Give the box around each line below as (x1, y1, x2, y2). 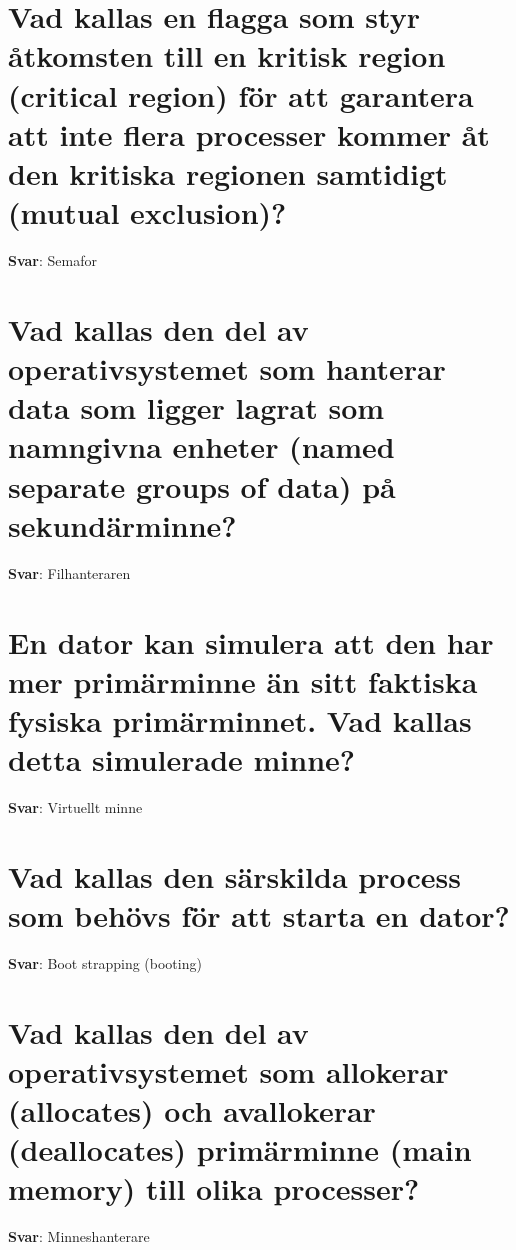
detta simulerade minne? (8, 739, 356, 780)
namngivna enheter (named (8, 426, 395, 467)
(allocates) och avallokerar (8, 1090, 376, 1131)
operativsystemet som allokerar (8, 1050, 449, 1091)
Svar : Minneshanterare (8, 1226, 150, 1247)
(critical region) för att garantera (8, 74, 474, 115)
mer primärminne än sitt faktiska (8, 660, 478, 701)
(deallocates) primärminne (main (8, 1129, 472, 1170)
